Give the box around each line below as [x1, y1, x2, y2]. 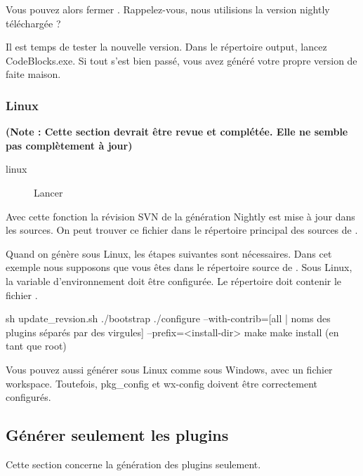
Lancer [34, 185, 63, 199]
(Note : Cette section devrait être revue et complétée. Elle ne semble [6, 124, 348, 139]
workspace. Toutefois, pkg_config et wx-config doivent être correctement [6, 376, 317, 390]
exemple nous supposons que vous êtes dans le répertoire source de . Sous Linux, [6, 260, 352, 275]
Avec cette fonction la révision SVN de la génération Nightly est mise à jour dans [6, 209, 355, 223]
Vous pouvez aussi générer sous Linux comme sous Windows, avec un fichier [6, 362, 333, 376]
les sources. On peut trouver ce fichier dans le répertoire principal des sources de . [6, 223, 358, 237]
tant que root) [6, 338, 67, 353]
